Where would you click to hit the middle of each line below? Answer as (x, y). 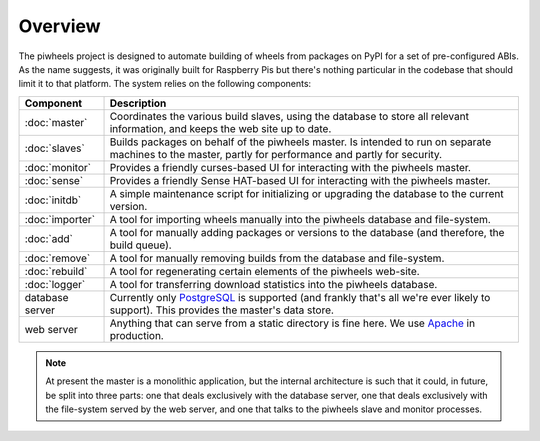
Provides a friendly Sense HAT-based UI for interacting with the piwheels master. (300, 180)
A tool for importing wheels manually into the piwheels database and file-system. (300, 219)
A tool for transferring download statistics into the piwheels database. (273, 284)
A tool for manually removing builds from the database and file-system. (277, 258)
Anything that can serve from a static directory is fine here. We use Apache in (292, 323)
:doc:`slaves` (54, 148)
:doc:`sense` (54, 180)
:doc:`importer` (59, 219)
